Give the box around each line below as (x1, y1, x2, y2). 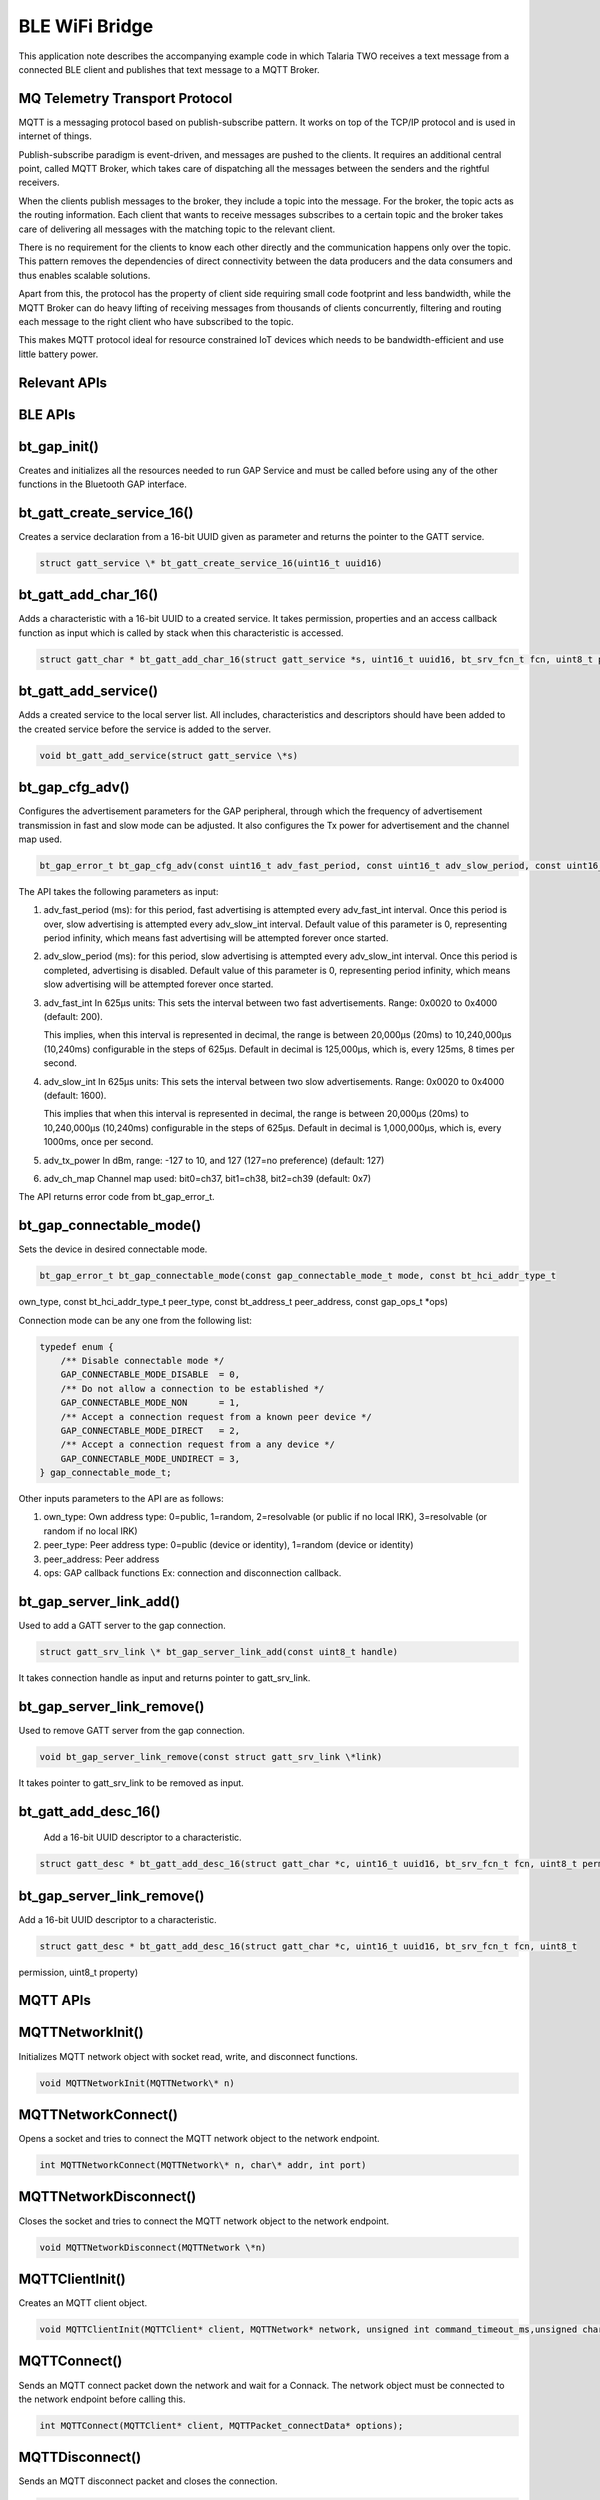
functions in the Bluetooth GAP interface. (18, 478, 187, 490)
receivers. (18, 176, 60, 189)
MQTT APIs (18, 1992, 92, 2009)
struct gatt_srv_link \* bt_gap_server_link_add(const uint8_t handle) (39, 1646, 399, 1657)
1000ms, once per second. (43, 1136, 154, 1148)
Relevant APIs (18, 374, 108, 391)
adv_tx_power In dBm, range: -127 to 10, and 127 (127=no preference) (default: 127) (43, 1154, 385, 1166)
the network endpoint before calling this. (18, 2393, 186, 2405)
